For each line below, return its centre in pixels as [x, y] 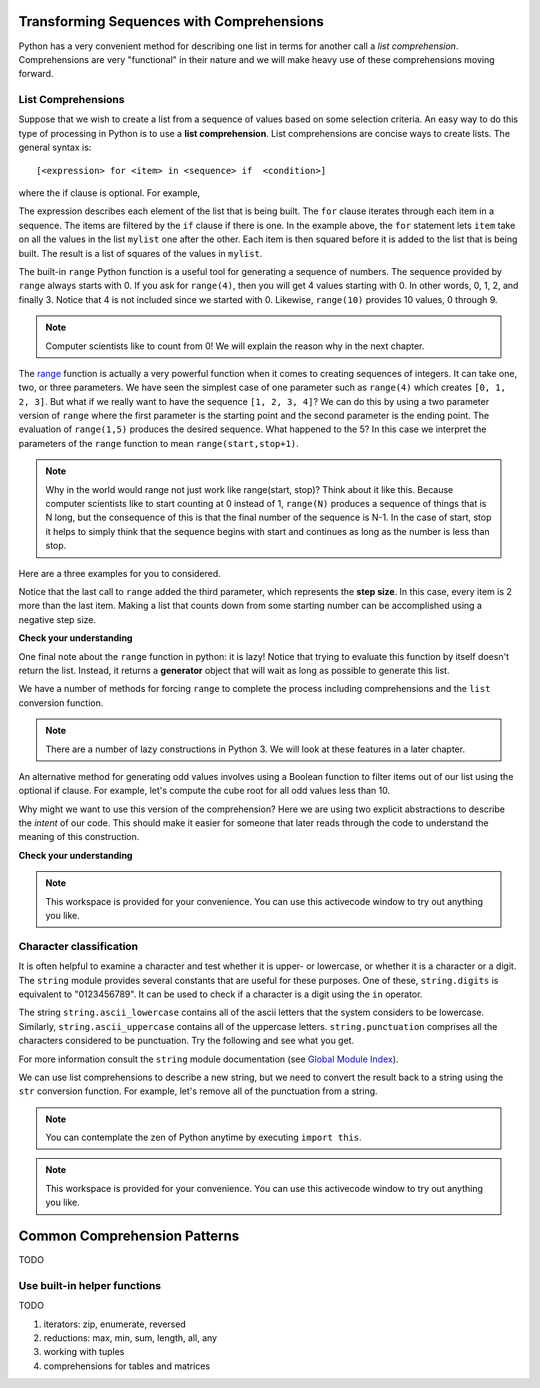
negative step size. [57, 619]
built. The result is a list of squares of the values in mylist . [140, 253]
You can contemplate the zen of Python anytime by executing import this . [203, 1137]
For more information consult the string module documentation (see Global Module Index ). [208, 1059]
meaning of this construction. [79, 837]
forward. [36, 74]
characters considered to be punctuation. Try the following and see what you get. [186, 1041]
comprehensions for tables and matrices [126, 1366]
